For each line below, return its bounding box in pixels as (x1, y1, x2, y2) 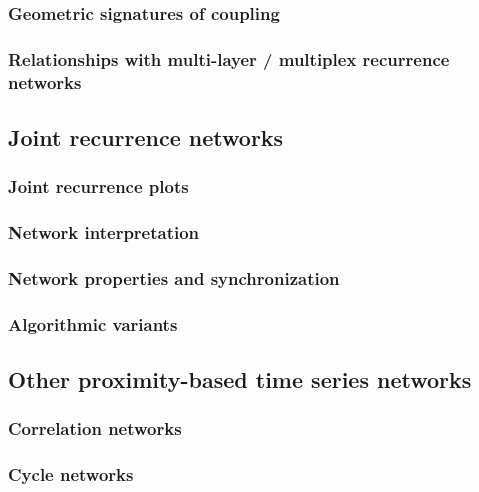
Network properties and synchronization (8, 266, 340, 290)
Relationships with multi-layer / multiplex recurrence (8, 46, 450, 71)
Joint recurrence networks (8, 122, 284, 152)
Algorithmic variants (8, 311, 178, 336)
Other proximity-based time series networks (8, 364, 472, 395)
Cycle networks (8, 462, 134, 487)
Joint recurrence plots (8, 174, 189, 199)
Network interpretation (8, 220, 200, 245)
